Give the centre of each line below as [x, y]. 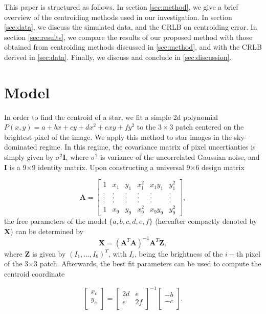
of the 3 [16, 264]
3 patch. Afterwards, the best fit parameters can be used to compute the [147, 264]
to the [146, 127]
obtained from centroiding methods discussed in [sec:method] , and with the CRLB [133, 47]
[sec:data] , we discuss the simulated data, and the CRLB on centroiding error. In [131, 27]
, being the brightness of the [179, 253]
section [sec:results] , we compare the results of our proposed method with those [128, 37]
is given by [49, 253]
